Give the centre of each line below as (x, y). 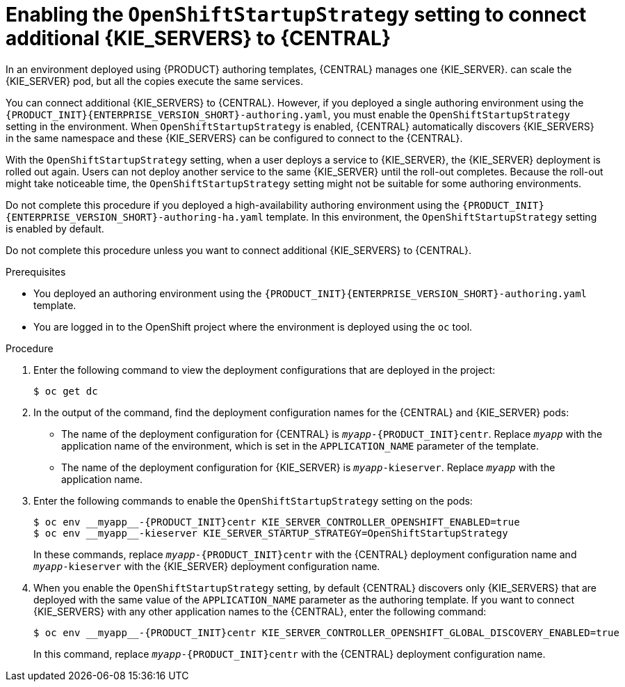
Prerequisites (36, 271)
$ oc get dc (66, 391)
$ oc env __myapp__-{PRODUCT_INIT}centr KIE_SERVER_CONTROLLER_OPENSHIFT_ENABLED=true (277, 522)
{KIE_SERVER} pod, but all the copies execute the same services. (154, 81)
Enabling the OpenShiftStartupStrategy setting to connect (296, 15)
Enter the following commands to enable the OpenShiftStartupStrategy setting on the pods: (253, 500)
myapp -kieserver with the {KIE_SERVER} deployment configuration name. (207, 566)
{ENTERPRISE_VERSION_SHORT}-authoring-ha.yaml (135, 217)
